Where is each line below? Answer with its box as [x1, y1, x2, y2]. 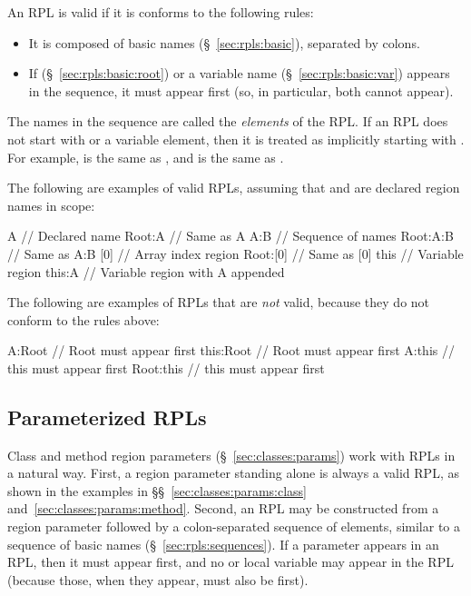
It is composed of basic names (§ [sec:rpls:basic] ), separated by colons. [28, 33, 420, 52]
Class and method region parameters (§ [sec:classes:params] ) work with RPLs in [7, 445, 456, 464]
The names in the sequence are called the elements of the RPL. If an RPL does [7, 112, 448, 131]
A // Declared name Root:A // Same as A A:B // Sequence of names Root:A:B [7, 226, 454, 245]
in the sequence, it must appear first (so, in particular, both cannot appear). [28, 81, 454, 100]
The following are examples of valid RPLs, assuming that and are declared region [7, 178, 460, 197]
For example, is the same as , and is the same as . [7, 147, 284, 166]
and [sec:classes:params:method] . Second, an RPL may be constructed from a [7, 499, 439, 518]
